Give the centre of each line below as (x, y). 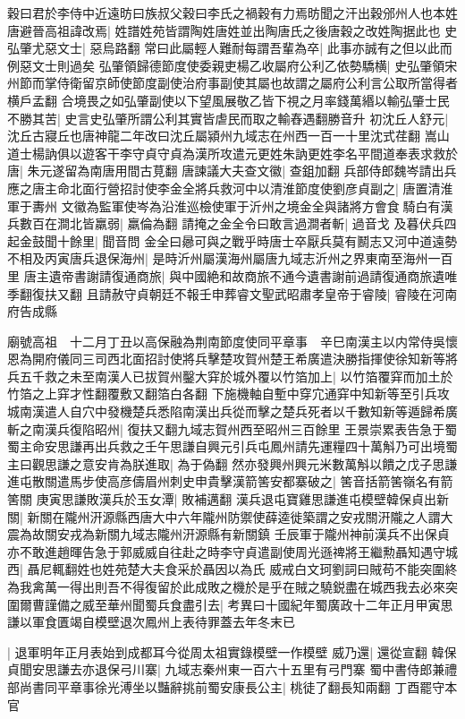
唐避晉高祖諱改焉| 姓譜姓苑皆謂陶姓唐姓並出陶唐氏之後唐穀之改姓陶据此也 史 (232, 30)
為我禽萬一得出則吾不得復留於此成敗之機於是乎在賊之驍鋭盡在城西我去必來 (226, 586)
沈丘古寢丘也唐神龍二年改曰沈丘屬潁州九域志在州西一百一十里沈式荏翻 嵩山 (228, 136)
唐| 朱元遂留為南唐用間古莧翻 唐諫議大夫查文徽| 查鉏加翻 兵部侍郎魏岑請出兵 (232, 171)
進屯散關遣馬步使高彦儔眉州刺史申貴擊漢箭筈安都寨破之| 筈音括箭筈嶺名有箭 (230, 481)
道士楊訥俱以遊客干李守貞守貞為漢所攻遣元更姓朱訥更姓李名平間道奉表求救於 (232, 153)
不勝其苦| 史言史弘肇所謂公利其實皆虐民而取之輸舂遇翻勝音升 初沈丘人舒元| (228, 118)
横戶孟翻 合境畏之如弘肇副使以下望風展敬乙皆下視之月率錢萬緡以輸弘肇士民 (228, 100)
